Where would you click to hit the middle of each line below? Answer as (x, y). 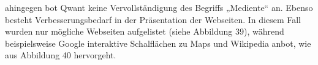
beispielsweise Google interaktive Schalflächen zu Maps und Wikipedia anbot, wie (158, 43)
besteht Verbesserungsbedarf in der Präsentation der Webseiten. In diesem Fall (153, 19)
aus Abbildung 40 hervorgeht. (61, 55)
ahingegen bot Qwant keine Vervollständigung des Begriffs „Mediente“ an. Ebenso (159, 7)
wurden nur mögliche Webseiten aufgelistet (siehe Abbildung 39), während (145, 31)
